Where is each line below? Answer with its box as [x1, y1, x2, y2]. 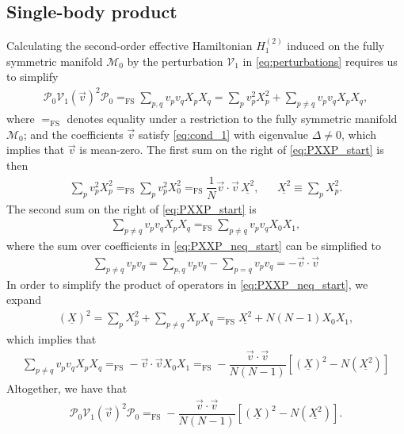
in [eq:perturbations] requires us [242, 52, 398, 69]
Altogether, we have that [6, 380, 128, 397]
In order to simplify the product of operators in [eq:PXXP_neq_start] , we [6, 275, 368, 292]
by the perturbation [127, 52, 223, 69]
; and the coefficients [23, 125, 124, 142]
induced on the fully [287, 37, 385, 54]
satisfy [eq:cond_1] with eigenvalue [138, 125, 309, 142]
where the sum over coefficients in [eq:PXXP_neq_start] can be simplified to [6, 237, 381, 254]
